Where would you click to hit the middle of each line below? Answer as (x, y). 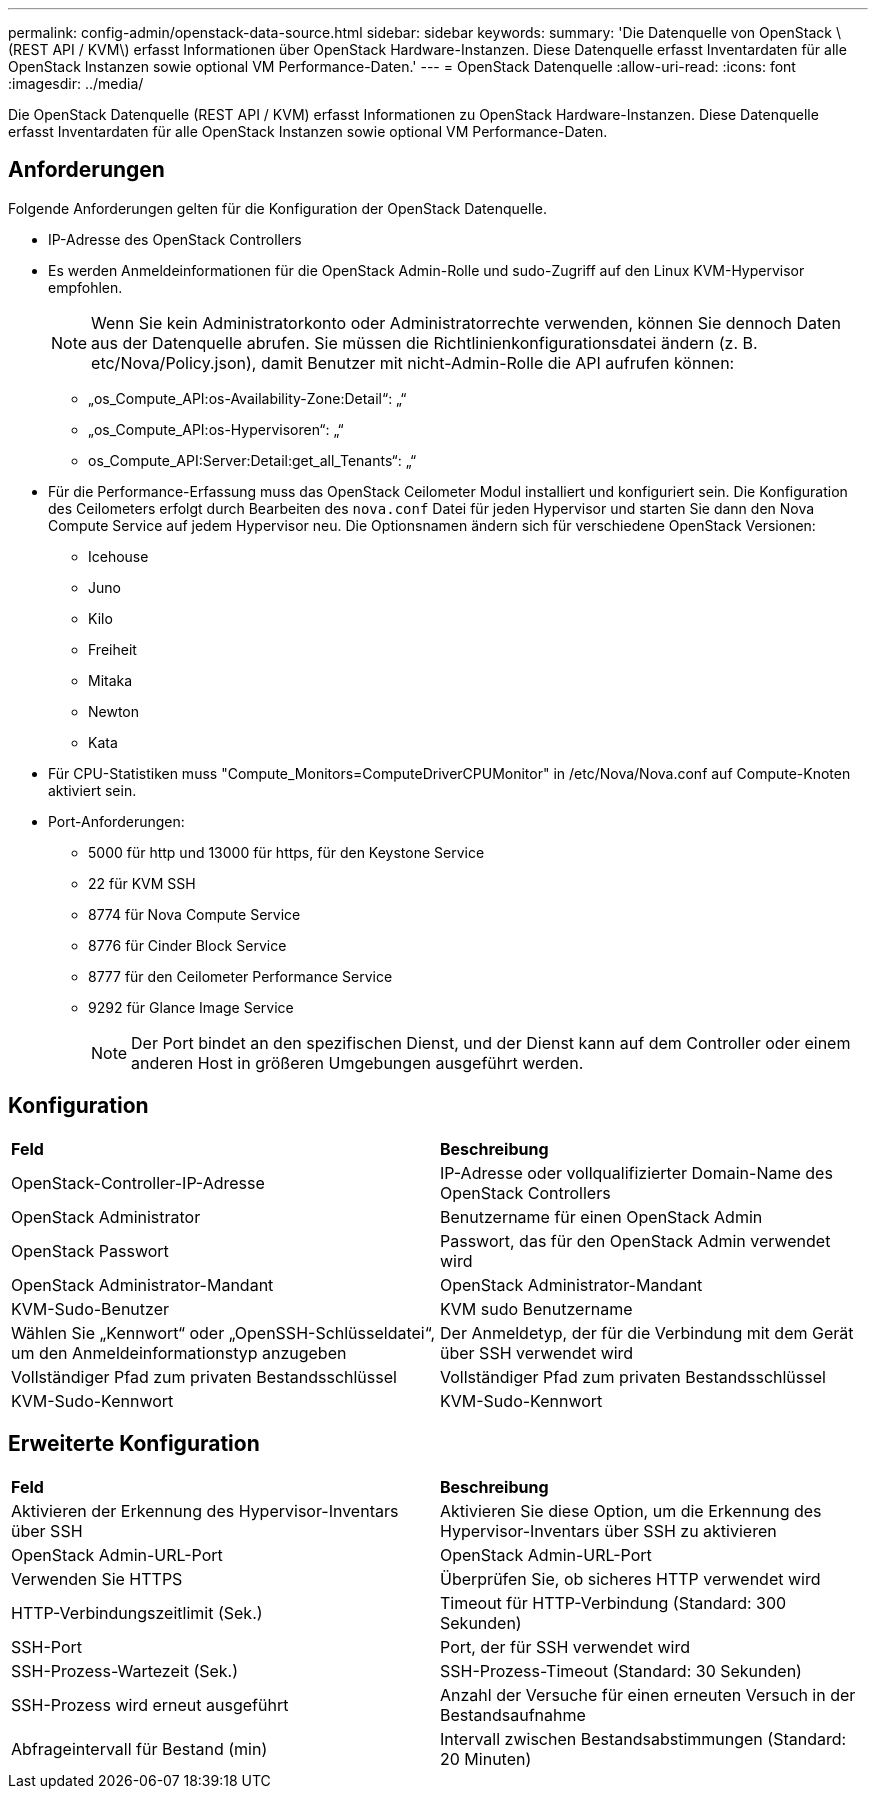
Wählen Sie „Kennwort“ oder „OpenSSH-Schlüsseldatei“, (223, 1332)
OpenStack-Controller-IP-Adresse (138, 1182)
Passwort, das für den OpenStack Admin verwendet (635, 1240)
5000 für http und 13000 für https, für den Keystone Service (286, 852)
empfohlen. (85, 287)
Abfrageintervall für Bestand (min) (139, 1748)
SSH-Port (47, 1646)
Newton (114, 711)
